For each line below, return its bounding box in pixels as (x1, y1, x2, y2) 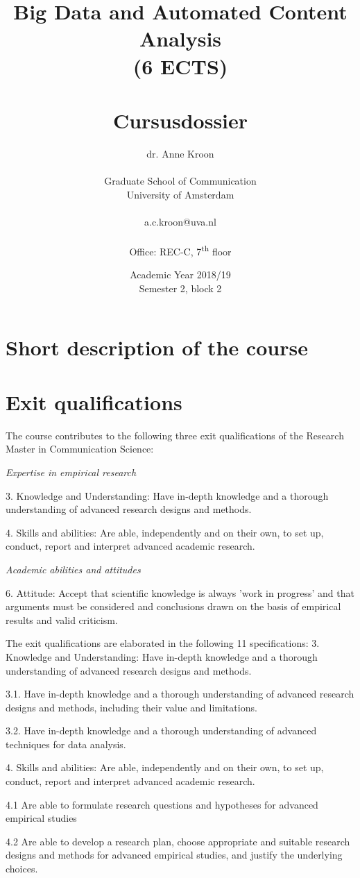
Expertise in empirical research (6, 464, 137, 479)
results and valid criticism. (6, 612, 118, 627)
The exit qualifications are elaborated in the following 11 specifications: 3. (6, 636, 320, 650)
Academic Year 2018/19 (130, 267, 231, 282)
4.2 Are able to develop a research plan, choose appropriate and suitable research (6, 834, 350, 848)
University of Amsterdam (126, 187, 234, 201)
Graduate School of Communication (104, 174, 257, 188)
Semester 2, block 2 (139, 280, 222, 295)
